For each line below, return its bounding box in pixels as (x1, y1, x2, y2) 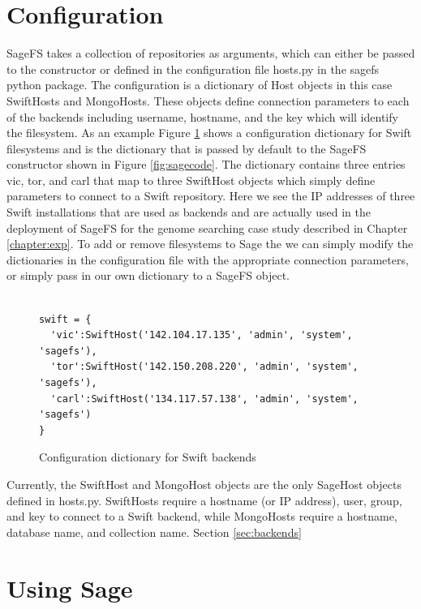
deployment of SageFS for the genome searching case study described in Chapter (6, 219, 408, 236)
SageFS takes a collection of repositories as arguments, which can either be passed (6, 45, 415, 62)
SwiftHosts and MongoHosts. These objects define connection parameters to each (6, 92, 410, 109)
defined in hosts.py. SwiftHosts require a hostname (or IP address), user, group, (6, 491, 402, 508)
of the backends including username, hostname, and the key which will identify (6, 108, 398, 125)
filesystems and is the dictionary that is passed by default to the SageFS (6, 139, 367, 157)
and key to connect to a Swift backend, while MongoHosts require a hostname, (6, 508, 397, 525)
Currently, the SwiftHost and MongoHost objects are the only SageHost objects (6, 475, 402, 492)
